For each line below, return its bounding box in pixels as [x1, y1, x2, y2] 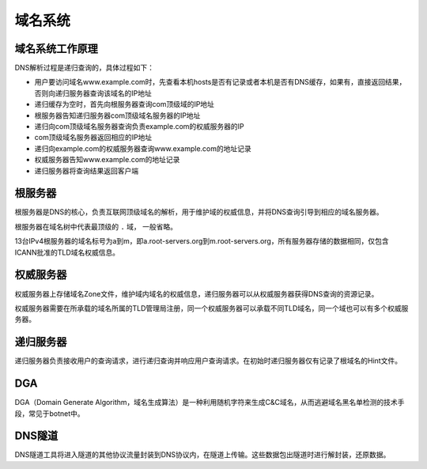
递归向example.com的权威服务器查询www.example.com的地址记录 [34, 143, 252, 153]
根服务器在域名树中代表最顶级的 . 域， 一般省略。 [14, 221, 178, 231]
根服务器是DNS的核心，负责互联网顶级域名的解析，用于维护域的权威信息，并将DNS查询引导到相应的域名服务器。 [14, 207, 384, 217]
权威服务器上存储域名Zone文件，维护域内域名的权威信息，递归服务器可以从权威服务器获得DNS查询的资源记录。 [14, 289, 379, 298]
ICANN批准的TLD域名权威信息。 [14, 248, 120, 257]
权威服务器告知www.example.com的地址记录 [34, 155, 180, 165]
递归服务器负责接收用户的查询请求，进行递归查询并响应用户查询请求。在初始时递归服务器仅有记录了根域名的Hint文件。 [14, 356, 402, 365]
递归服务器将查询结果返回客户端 [34, 166, 138, 176]
